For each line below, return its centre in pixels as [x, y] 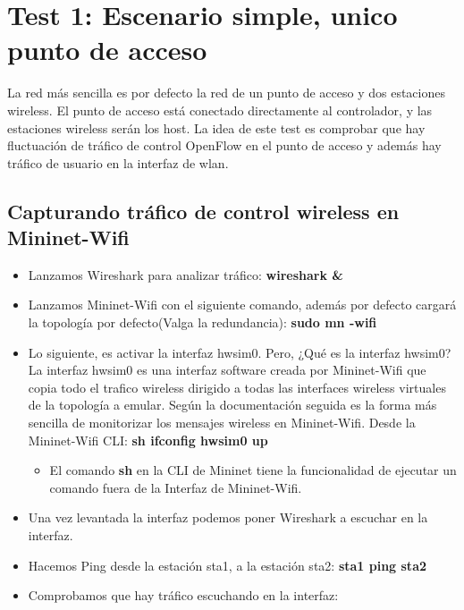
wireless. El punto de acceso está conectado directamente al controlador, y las [220, 110]
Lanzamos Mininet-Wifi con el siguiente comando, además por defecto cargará [242, 305]
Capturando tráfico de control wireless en [203, 211]
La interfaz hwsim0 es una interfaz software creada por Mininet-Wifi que [227, 370]
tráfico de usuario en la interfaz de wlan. [118, 162]
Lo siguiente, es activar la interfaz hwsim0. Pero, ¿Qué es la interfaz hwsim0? [240, 352]
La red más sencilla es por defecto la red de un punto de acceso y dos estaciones [226, 93]
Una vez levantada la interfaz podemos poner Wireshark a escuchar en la [228, 517]
